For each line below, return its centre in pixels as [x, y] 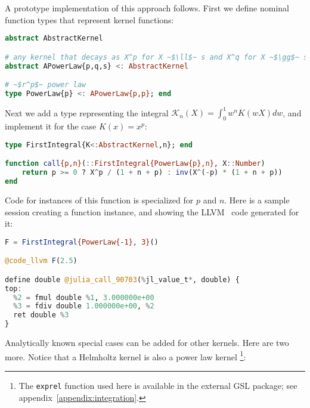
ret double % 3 [41, 315]
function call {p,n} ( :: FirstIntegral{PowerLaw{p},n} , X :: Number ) [135, 164]
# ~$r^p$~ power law [46, 85]
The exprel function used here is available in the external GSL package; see [158, 385]
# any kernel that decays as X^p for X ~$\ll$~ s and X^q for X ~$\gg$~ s [156, 57]
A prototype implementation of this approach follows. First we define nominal [147, 8]
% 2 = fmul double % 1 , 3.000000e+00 [84, 297]
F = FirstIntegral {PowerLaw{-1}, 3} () [82, 242]
